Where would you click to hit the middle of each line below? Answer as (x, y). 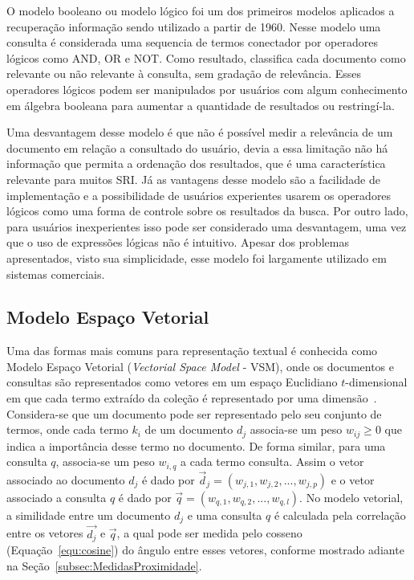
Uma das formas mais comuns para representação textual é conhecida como (192, 351)
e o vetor (353, 479)
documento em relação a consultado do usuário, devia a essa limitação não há (197, 147)
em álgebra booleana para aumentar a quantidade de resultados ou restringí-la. (201, 105)
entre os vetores (45, 533)
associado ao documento (66, 479)
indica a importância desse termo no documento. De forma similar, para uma (196, 445)
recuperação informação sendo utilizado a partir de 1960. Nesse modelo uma (194, 26)
